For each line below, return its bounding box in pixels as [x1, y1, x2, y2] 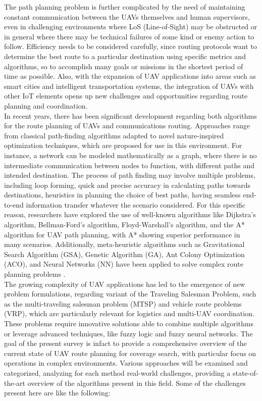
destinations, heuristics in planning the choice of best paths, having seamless [4, 189, 241, 200]
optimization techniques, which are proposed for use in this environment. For [4, 140, 242, 151]
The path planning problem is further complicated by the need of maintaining [4, 2, 245, 12]
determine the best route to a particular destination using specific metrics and [4, 51, 246, 61]
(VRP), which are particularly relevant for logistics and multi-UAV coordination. [4, 308, 254, 319]
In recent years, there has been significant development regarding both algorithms [4, 110, 257, 121]
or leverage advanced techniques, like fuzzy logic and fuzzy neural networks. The [4, 328, 253, 338]
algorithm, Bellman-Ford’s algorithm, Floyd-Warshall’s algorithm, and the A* [4, 219, 245, 230]
